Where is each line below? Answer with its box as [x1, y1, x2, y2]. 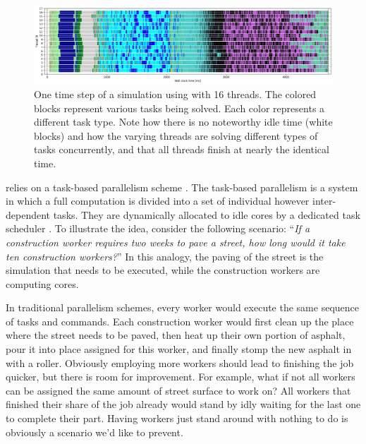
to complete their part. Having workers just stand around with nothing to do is [6, 411, 348, 426]
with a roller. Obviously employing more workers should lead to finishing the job [6, 355, 354, 370]
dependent [6, 207, 51, 222]
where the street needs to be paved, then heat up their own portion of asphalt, [6, 328, 346, 342]
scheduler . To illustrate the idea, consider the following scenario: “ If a [6, 221, 310, 236]
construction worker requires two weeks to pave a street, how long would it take [6, 234, 346, 249]
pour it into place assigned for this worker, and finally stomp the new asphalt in [6, 342, 352, 356]
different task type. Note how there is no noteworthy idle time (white [34, 114, 333, 129]
